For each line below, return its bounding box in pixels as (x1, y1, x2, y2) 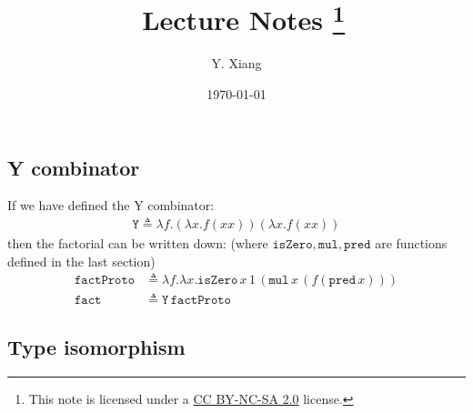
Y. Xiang (211, 54, 262, 73)
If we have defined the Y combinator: (7, 196, 215, 215)
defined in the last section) (7, 251, 156, 270)
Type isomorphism (7, 332, 186, 360)
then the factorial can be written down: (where (7, 234, 268, 253)
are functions (375, 234, 448, 253)
